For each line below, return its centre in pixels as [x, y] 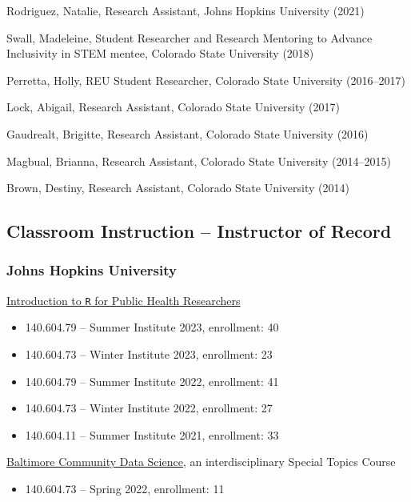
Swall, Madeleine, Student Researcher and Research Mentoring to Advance [190, 37]
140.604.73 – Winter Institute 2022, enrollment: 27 [149, 408]
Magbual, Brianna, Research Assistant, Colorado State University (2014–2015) [199, 161]
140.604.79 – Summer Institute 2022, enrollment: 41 [152, 381]
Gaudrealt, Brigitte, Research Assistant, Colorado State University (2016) [188, 133]
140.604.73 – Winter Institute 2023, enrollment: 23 [149, 354]
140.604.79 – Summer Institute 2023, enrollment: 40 [152, 327]
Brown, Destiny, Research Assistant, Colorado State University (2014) [178, 188]
